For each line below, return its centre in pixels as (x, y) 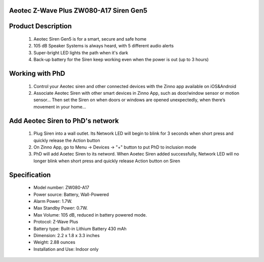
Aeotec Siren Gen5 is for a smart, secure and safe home (90, 39)
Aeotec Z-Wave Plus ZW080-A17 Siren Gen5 (78, 11)
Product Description (40, 26)
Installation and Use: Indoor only (66, 249)
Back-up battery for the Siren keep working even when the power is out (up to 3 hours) (121, 60)
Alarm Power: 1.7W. (53, 201)
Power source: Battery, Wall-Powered (71, 194)
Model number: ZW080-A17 (61, 188)
